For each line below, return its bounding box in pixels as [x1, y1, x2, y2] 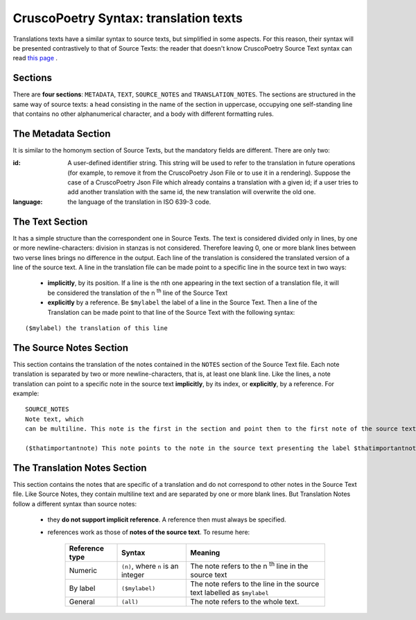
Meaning [190, 548, 220, 558]
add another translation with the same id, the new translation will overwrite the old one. [67, 188, 316, 196]
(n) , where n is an [121, 561, 179, 571]
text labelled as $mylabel [190, 588, 269, 598]
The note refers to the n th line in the [190, 560, 309, 571]
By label [69, 583, 96, 593]
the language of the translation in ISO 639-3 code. [67, 198, 211, 206]
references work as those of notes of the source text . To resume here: [47, 528, 250, 537]
